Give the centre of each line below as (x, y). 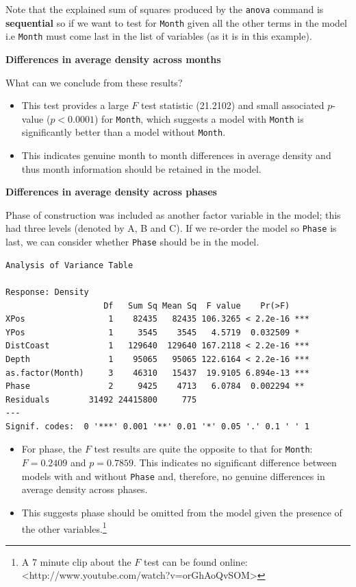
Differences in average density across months (113, 59)
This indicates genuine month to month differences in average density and (176, 155)
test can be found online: (195, 561)
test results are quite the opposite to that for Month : (203, 449)
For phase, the (52, 449)
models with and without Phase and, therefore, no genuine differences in (173, 476)
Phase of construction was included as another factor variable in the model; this (173, 214)
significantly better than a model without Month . (124, 132)
